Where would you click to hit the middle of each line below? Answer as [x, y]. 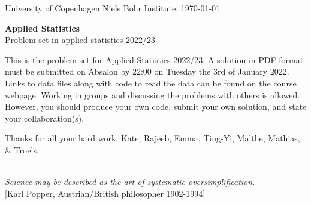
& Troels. [22, 149]
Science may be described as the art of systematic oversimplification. [130, 182]
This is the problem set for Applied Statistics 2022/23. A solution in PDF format [154, 59]
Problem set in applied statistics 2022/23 [80, 40]
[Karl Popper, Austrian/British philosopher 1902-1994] [105, 193]
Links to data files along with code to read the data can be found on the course [151, 83]
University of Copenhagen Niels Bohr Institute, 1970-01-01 [113, 8]
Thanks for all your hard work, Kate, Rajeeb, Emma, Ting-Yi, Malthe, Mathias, [153, 138]
